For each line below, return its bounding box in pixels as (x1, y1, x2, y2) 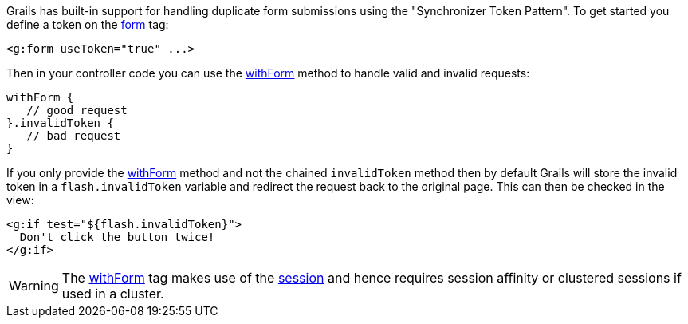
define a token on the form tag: (6, 18, 169, 31)
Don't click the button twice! (19, 231, 215, 243)
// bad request (26, 129, 121, 142)
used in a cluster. (61, 286, 164, 302)
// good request (26, 104, 128, 117)
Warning (9, 278, 59, 294)
